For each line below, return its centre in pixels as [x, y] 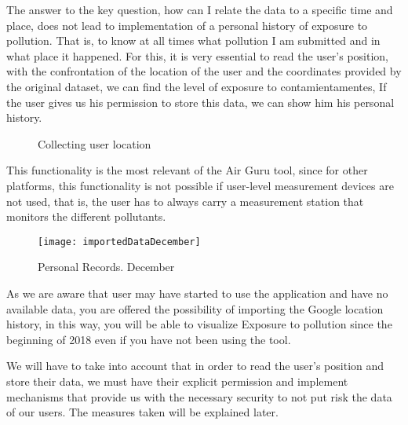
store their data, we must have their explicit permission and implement [177, 381]
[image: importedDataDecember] [119, 242]
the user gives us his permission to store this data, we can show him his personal [200, 102]
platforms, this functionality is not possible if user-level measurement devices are [200, 185]
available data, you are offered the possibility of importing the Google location [195, 308]
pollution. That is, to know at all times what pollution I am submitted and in [193, 40]
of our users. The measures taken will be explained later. [142, 412]
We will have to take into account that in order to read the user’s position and [195, 366]
